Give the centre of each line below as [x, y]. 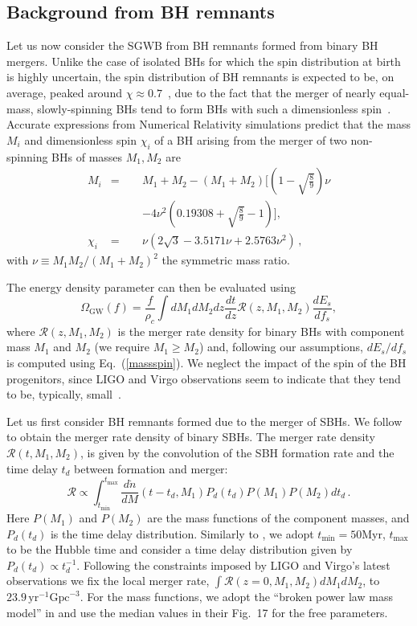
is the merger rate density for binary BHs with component [261, 331]
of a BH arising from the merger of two [251, 139]
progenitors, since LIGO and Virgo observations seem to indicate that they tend [204, 378]
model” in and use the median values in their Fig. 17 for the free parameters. [197, 613]
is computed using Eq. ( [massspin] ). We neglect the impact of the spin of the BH [206, 363]
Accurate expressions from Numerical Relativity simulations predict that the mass [208, 124]
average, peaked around [64, 92]
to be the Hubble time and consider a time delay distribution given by [180, 549]
